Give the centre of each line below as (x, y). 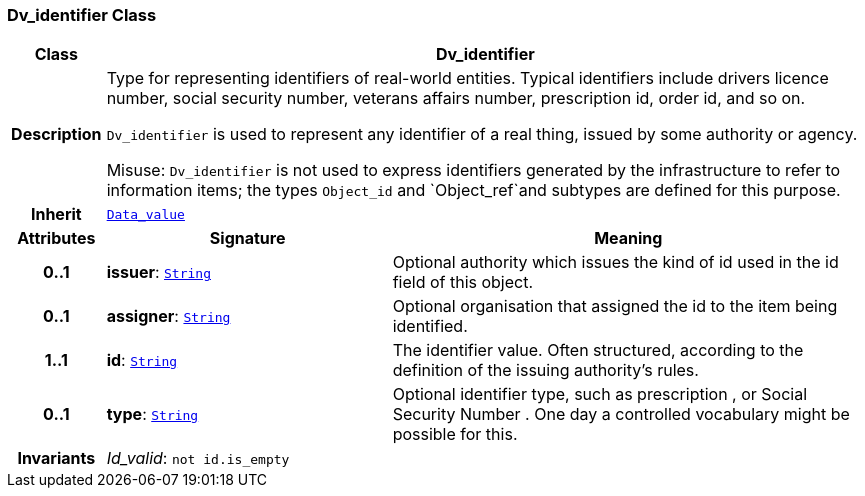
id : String (142, 360)
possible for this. (455, 434)
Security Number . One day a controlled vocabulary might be (621, 414)
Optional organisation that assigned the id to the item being (615, 306)
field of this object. (463, 282)
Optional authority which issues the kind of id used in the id (615, 262)
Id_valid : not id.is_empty (198, 458)
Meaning (628, 238)
